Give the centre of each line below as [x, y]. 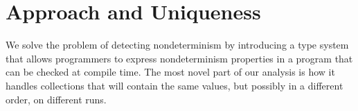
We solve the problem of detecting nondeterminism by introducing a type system [177, 45]
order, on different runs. [56, 99]
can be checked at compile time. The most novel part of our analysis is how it [170, 72]
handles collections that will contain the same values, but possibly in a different [174, 85]
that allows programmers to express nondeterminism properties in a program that [179, 58]
